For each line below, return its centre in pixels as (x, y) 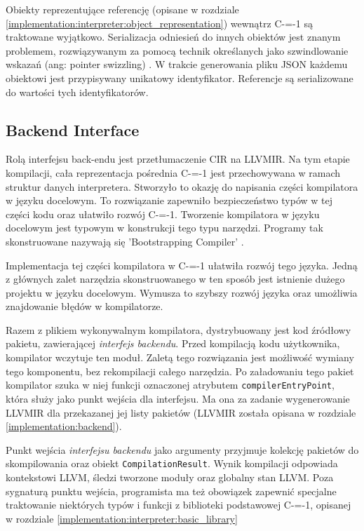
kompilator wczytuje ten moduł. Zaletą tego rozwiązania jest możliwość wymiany (180, 357)
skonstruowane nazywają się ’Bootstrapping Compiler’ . (125, 241)
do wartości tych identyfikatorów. (77, 92)
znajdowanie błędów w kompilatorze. (85, 306)
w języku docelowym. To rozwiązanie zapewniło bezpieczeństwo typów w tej (169, 200)
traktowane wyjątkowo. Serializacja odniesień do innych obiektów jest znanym (173, 37)
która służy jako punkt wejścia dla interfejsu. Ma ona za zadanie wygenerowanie (178, 398)
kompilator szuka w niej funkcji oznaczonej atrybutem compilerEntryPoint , (170, 385)
